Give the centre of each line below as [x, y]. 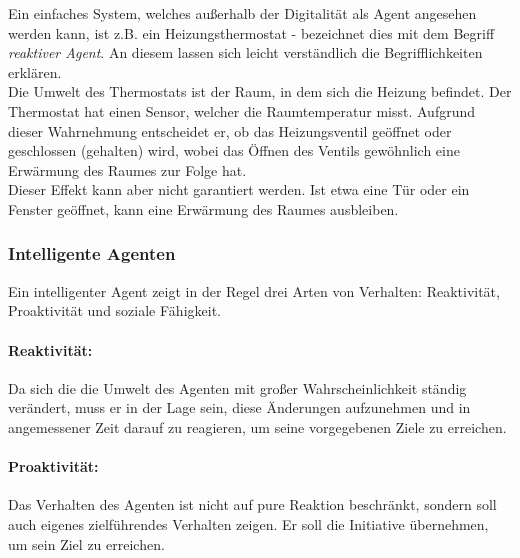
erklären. [35, 71]
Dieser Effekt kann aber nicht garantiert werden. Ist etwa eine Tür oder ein [239, 189]
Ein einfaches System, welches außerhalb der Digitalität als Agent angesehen [242, 13]
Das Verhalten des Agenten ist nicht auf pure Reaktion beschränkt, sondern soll [252, 504]
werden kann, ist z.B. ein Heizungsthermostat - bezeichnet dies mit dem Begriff [251, 32]
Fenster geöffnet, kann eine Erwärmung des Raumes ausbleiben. [203, 208]
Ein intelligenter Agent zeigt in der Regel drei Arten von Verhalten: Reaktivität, [254, 290]
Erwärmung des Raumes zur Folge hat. [127, 169]
